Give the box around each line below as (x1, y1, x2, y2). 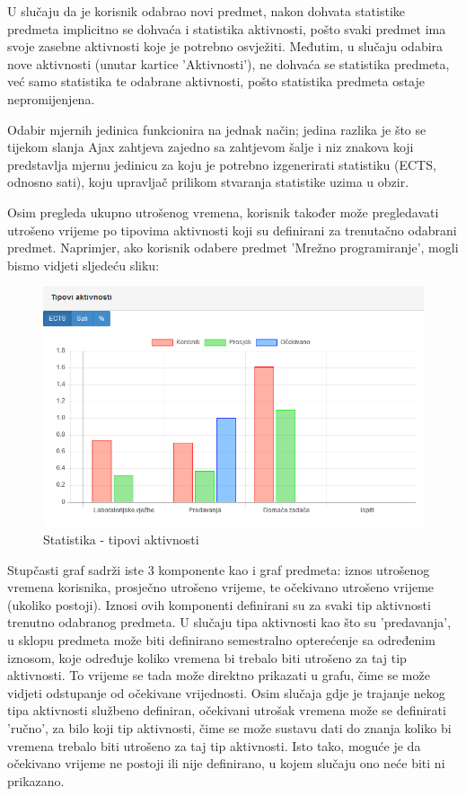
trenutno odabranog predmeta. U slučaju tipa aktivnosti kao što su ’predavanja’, (7, 613, 452, 632)
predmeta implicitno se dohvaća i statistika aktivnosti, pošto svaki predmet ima (7, 19, 446, 38)
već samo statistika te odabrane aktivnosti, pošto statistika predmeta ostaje (7, 72, 426, 91)
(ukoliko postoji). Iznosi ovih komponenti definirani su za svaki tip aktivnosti (7, 595, 431, 614)
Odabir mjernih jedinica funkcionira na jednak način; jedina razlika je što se (7, 119, 426, 138)
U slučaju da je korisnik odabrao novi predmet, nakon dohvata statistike (7, 2, 406, 20)
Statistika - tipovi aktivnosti (43, 530, 199, 549)
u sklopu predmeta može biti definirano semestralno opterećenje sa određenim (7, 630, 435, 649)
